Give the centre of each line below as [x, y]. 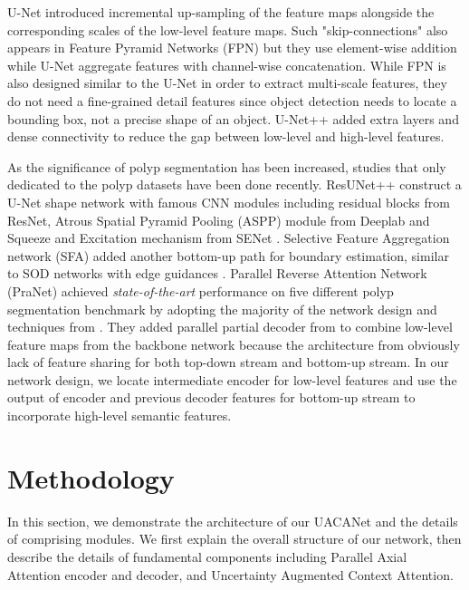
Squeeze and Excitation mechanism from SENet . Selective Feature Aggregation [229, 238]
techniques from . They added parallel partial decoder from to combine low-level [230, 327]
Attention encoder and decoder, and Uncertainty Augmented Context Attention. [230, 574]
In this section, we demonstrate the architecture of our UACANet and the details [233, 521]
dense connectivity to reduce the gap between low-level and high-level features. [226, 136]
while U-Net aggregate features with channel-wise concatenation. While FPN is [227, 65]
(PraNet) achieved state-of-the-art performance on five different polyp [201, 290]
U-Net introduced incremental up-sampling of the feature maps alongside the [221, 12]
